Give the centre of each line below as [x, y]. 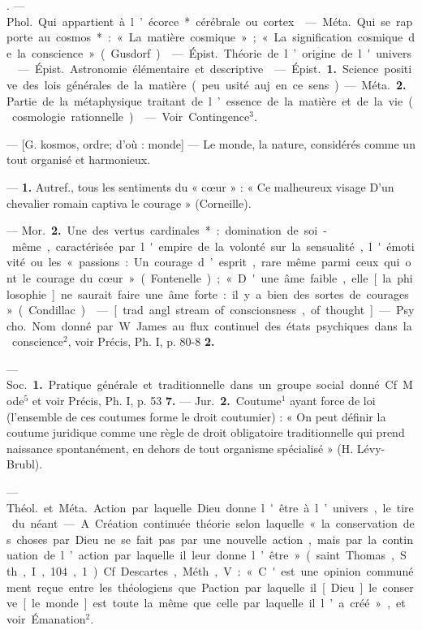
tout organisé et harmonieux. [79, 160]
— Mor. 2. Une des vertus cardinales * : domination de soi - [167, 230]
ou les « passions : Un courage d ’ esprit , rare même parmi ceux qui [215, 262]
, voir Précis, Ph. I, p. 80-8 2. [141, 341]
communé [390, 571]
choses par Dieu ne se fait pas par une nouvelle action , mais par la [197, 539]
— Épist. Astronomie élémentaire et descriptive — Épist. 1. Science [198, 69]
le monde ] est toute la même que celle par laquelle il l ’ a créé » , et [219, 603]
